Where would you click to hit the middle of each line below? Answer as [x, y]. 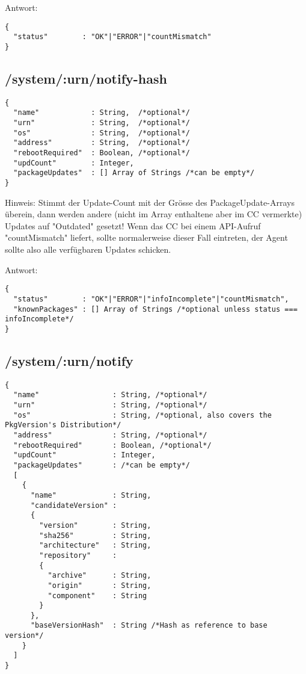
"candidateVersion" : [74, 505]
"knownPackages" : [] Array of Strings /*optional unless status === [155, 309]
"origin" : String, [99, 585]
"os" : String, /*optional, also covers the [142, 415]
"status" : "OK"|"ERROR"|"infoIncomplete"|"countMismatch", [151, 299]
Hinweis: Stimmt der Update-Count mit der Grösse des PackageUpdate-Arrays [150, 202]
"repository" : [78, 555]
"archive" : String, [99, 576]
